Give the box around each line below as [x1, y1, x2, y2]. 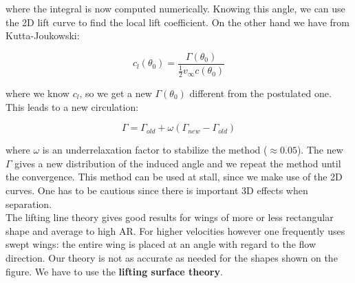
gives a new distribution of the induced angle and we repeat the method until [14, 156, 341, 170]
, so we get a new [79, 86, 152, 101]
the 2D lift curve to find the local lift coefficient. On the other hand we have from [6, 14, 350, 29]
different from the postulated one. [189, 86, 332, 101]
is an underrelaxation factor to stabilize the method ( [42, 143, 268, 157]
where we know [6, 86, 69, 101]
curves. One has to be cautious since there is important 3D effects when [6, 183, 308, 197]
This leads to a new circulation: [6, 99, 139, 114]
